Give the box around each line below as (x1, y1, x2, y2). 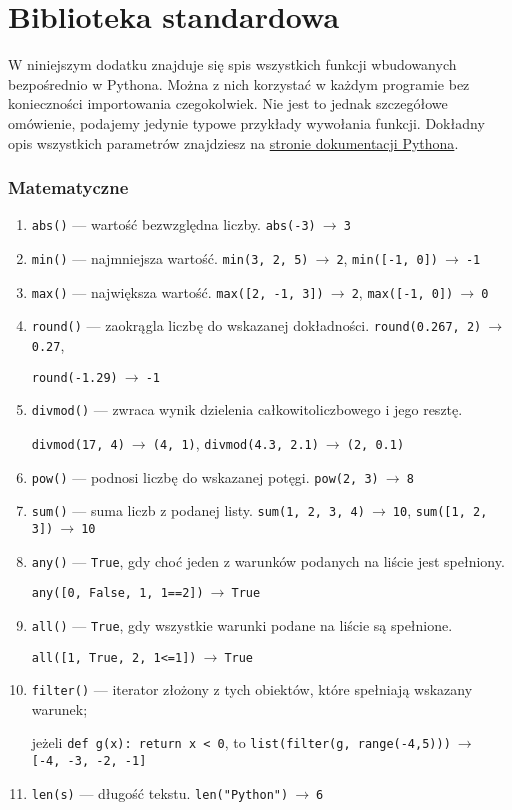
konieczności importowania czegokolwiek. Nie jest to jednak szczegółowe (8, 93, 448, 114)
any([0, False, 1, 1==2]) (31, 586, 204, 601)
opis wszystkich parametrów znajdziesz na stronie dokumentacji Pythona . (8, 132, 459, 153)
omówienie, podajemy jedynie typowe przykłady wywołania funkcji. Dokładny (8, 112, 485, 133)
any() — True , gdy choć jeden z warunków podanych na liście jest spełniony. (31, 550, 505, 571)
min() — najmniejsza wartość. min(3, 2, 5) (31, 247, 309, 268)
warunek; (31, 698, 88, 719)
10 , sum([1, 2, (392, 500, 488, 521)
